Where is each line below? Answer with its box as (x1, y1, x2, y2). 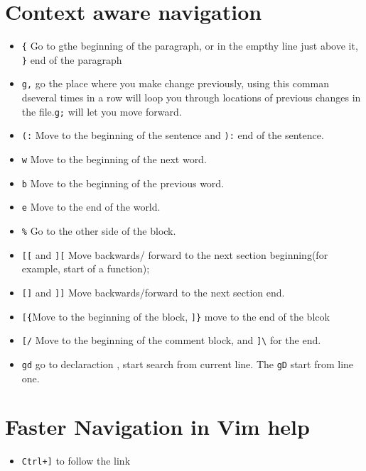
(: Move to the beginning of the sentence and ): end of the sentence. (21, 128, 324, 143)
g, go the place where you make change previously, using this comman (21, 76, 330, 91)
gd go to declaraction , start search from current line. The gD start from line (21, 356, 354, 371)
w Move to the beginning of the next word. (21, 152, 207, 166)
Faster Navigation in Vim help (5, 412, 310, 441)
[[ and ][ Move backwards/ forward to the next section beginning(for (21, 247, 328, 262)
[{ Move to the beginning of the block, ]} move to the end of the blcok (21, 309, 330, 323)
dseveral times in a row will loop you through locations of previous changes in (21, 90, 361, 105)
